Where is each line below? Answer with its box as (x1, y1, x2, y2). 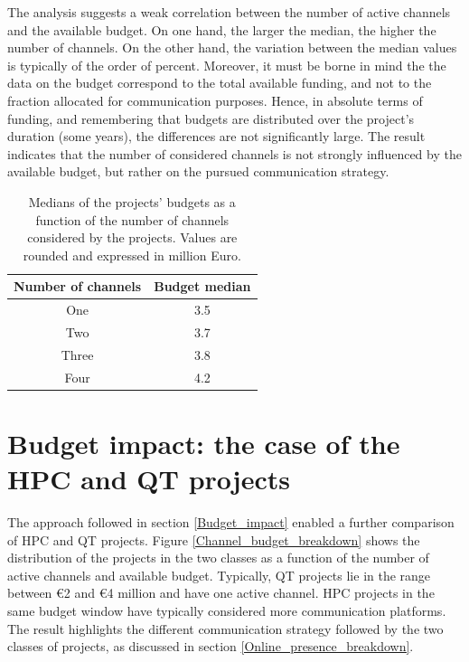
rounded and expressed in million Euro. (23, 245, 241, 264)
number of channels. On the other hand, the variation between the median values (7, 38, 457, 57)
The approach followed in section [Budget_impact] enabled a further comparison (7, 513, 455, 532)
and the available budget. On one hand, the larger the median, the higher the (7, 20, 436, 39)
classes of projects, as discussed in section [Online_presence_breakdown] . (7, 637, 414, 656)
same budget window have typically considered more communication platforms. (7, 601, 446, 620)
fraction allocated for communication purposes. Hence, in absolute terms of (7, 90, 423, 109)
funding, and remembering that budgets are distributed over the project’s (7, 109, 415, 128)
